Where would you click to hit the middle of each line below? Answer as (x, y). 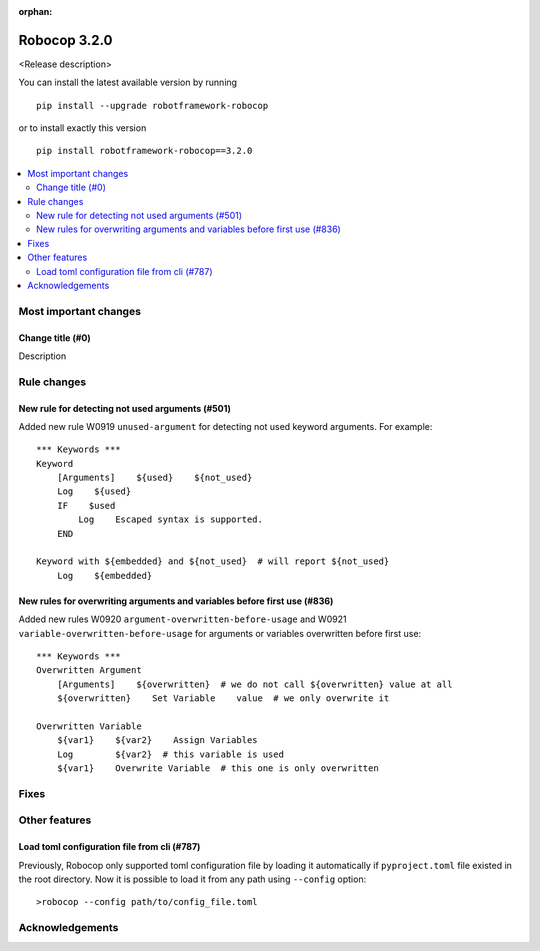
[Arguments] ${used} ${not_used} (154, 478)
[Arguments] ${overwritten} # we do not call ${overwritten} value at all (254, 684)
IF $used (86, 505)
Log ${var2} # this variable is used (170, 754)
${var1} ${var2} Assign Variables (157, 740)
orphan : (35, 11)
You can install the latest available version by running (128, 82)
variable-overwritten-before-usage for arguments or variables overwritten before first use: (220, 633)
